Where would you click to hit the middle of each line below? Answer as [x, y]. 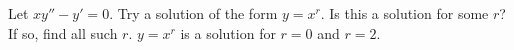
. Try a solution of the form [193, 13]
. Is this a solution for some [404, 13]
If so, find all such [63, 32]
